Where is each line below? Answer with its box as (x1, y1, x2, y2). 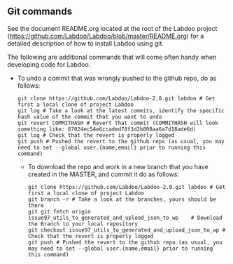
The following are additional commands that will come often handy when (7, 53, 217, 61)
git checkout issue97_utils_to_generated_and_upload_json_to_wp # (27, 226, 226, 234)
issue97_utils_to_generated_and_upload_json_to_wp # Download (27, 214, 223, 221)
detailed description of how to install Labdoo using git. (7, 39, 164, 48)
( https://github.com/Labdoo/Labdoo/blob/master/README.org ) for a (7, 32, 204, 40)
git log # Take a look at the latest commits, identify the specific (17, 107, 225, 114)
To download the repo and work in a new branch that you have (27, 162, 209, 171)
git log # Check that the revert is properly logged (17, 131, 175, 139)
